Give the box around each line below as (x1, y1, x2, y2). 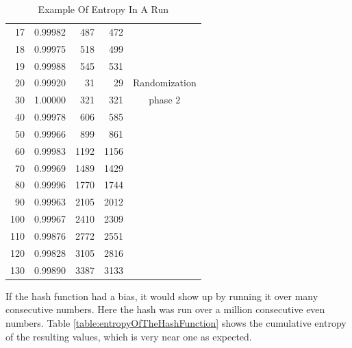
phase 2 (149, 92, 181, 107)
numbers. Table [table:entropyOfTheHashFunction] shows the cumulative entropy (5, 315, 347, 330)
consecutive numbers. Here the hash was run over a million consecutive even (5, 302, 325, 316)
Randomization (132, 75, 197, 90)
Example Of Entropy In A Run (38, 2, 169, 16)
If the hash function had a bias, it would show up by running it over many (5, 288, 318, 303)
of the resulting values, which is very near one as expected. (5, 329, 252, 343)
